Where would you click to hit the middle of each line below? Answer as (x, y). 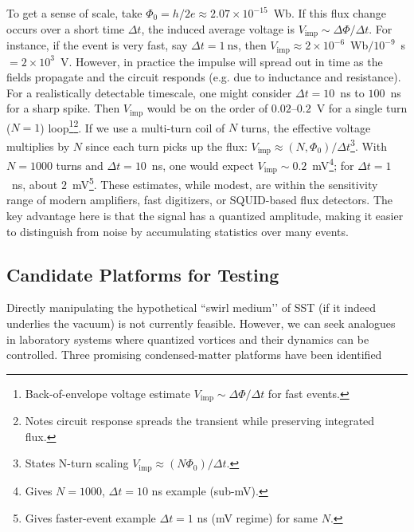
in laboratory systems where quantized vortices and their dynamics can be (188, 339)
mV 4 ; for (333, 164)
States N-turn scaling (77, 463)
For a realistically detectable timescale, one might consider (149, 92)
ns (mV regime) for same (257, 517)
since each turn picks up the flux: (166, 146)
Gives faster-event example (90, 517)
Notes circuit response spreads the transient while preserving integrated (200, 421)
